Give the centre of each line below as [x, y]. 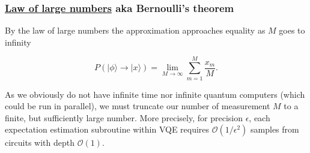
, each [260, 117]
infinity [18, 42]
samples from [275, 129]
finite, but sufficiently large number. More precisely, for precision [124, 117]
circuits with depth [40, 142]
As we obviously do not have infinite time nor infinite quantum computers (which [155, 94]
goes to [292, 30]
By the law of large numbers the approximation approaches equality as [135, 30]
